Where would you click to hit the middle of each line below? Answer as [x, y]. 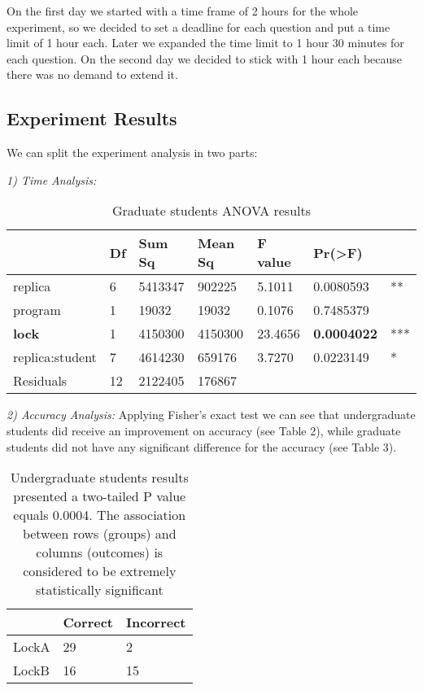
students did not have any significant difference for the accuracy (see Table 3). [202, 446]
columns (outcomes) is [100, 552]
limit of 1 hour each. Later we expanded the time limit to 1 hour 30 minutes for [205, 43]
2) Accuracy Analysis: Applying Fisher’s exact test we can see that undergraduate [211, 415]
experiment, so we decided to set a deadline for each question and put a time [198, 26]
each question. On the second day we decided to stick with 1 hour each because [205, 58]
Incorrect [156, 622]
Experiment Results [92, 118]
